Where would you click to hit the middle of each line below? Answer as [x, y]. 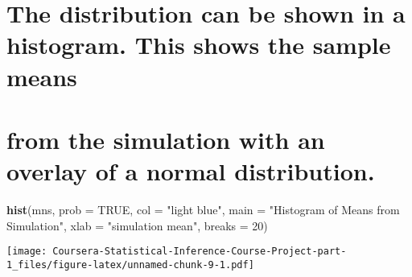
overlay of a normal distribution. [191, 171]
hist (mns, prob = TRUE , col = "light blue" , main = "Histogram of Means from [203, 210]
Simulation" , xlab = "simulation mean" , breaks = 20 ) [137, 225]
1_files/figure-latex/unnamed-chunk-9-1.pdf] [130, 265]
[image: [27, 252]
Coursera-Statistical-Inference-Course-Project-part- [200, 252]
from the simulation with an [166, 139]
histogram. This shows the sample [199, 45]
